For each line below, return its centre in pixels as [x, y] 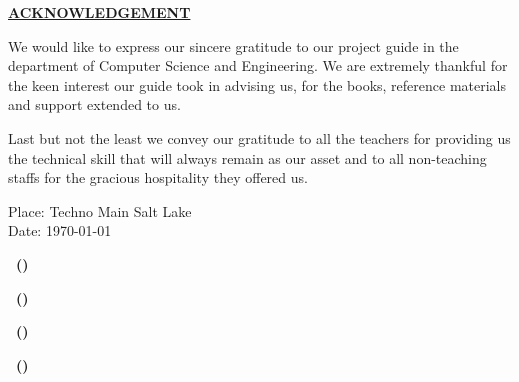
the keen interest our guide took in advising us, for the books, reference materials [257, 84]
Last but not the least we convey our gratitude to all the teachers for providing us [259, 137]
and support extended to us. [94, 104]
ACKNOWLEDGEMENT [99, 12]
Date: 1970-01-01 [60, 230]
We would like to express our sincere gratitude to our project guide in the [233, 45]
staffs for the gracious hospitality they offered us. [158, 177]
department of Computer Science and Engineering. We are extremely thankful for [258, 65]
